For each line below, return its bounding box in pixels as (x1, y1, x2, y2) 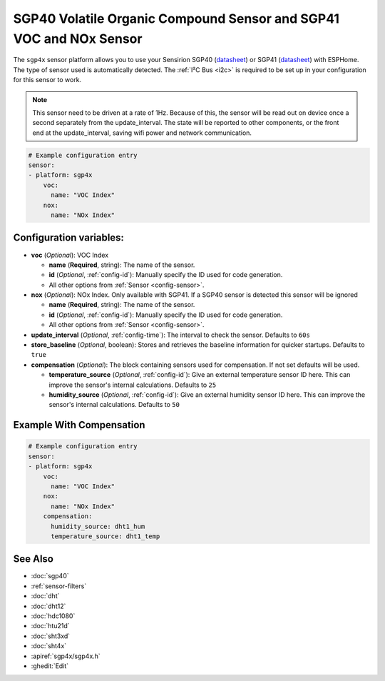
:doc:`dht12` (31, 602, 66, 610)
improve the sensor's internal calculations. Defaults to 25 (48, 380, 217, 389)
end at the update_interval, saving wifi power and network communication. (32, 128, 252, 137)
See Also (13, 553, 53, 565)
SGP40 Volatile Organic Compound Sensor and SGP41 (13, 11, 340, 26)
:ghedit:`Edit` (31, 661, 69, 670)
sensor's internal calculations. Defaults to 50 (48, 400, 180, 409)
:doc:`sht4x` (31, 642, 67, 650)
